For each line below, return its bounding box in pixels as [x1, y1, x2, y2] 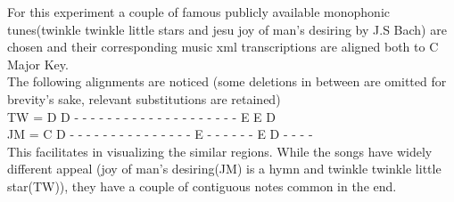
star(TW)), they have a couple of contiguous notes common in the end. [7, 176, 397, 195]
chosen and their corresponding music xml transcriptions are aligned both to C [7, 37, 439, 56]
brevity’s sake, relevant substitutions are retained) [7, 89, 281, 108]
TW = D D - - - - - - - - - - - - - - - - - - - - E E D [7, 107, 276, 125]
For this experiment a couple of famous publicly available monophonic [7, 3, 391, 20]
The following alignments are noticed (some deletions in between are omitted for [7, 72, 447, 91]
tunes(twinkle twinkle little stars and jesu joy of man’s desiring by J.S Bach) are [7, 20, 447, 38]
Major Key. [7, 54, 69, 73]
